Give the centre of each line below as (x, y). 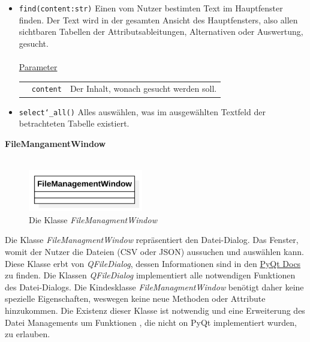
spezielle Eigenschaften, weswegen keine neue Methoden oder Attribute (135, 298)
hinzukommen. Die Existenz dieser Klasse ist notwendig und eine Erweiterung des (155, 310)
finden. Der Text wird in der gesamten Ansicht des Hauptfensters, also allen (158, 19)
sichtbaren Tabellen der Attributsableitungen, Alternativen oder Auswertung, (161, 31)
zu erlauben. (28, 334)
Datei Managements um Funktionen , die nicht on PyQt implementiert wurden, (151, 322)
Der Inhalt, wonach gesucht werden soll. (143, 88)
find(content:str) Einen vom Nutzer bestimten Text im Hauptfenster (151, 8)
